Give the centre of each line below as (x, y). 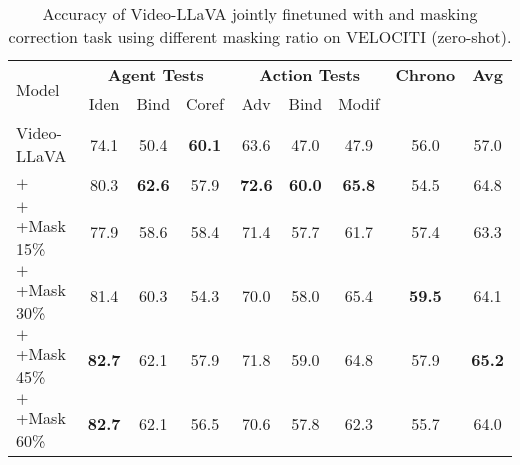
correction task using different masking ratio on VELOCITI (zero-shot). (260, 36)
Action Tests (310, 74)
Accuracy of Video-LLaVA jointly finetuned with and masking (260, 13)
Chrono (425, 74)
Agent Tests (155, 74)
